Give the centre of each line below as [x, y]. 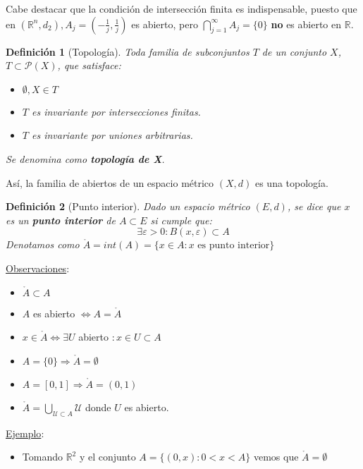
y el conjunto [107, 457]
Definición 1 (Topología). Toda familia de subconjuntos [128, 51]
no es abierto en [306, 24]
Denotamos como [43, 244]
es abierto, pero [165, 24]
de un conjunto [294, 51]
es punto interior [234, 246]
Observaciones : [38, 268]
